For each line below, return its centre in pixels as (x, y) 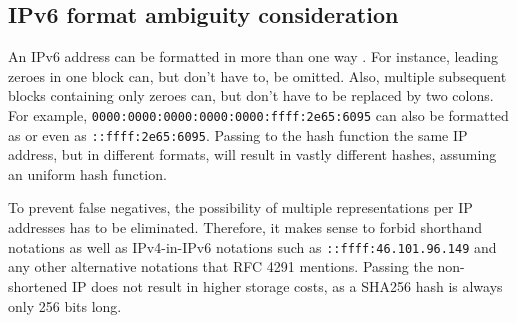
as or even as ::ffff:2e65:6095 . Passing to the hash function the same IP (238, 134)
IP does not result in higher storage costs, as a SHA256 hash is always (287, 285)
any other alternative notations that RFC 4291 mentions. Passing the (220, 266)
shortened (38, 285)
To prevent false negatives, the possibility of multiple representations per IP (240, 207)
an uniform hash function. (87, 173)
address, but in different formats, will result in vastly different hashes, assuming (252, 154)
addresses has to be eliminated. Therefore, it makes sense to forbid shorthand (245, 227)
